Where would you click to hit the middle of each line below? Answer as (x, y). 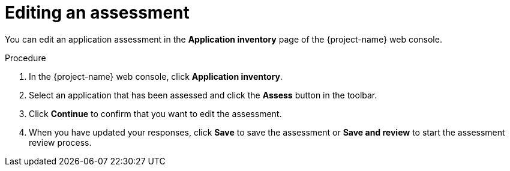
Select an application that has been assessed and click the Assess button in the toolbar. (203, 95)
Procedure (25, 58)
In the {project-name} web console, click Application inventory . (156, 76)
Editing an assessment (97, 13)
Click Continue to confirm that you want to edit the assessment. (155, 113)
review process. (60, 142)
